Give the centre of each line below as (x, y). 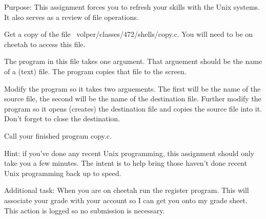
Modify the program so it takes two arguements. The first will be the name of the (132, 88)
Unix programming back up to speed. (63, 173)
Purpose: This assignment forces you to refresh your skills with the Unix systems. (132, 7)
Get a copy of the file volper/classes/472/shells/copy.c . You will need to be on (129, 34)
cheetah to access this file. (45, 44)
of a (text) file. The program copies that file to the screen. (95, 71)
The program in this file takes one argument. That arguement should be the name (133, 61)
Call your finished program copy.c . (58, 135)
